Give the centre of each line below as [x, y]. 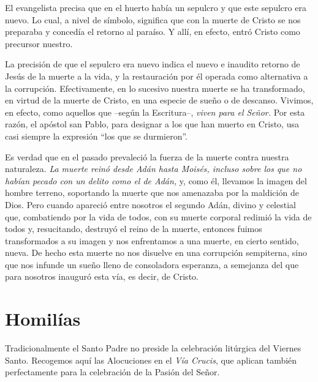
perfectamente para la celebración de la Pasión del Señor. [112, 372]
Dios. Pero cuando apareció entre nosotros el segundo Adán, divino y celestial [150, 204]
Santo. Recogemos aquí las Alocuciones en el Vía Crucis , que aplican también [151, 360]
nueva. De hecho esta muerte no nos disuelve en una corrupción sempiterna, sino [156, 253]
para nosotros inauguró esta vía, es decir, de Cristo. [102, 276]
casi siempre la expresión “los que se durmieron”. [97, 136]
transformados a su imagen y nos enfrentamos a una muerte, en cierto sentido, [152, 240]
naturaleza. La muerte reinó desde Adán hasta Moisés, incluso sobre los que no [153, 169]
